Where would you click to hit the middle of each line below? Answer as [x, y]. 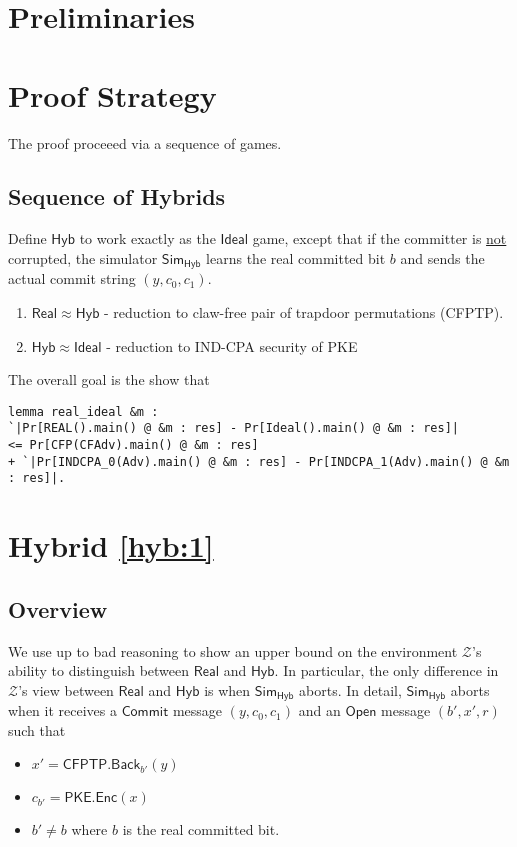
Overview [58, 608]
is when [227, 689]
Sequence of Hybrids [117, 196]
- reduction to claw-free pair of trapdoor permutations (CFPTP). [304, 311]
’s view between [66, 689]
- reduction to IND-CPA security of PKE [232, 345]
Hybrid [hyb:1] [111, 545]
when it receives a [62, 710]
